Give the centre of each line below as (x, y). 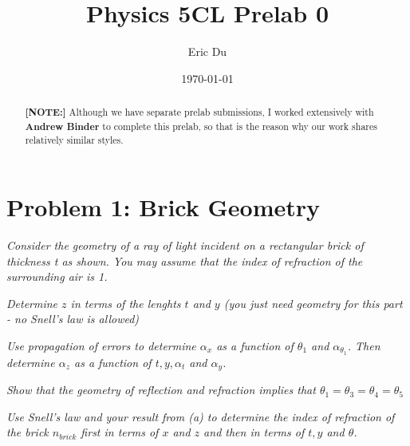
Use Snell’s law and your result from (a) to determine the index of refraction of (201, 416)
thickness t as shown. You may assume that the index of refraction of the (185, 260)
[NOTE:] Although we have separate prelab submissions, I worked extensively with (199, 112)
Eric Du (207, 51)
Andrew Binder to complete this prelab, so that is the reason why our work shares (201, 126)
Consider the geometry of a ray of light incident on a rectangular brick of (185, 245)
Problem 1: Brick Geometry (164, 207)
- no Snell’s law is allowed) (73, 319)
